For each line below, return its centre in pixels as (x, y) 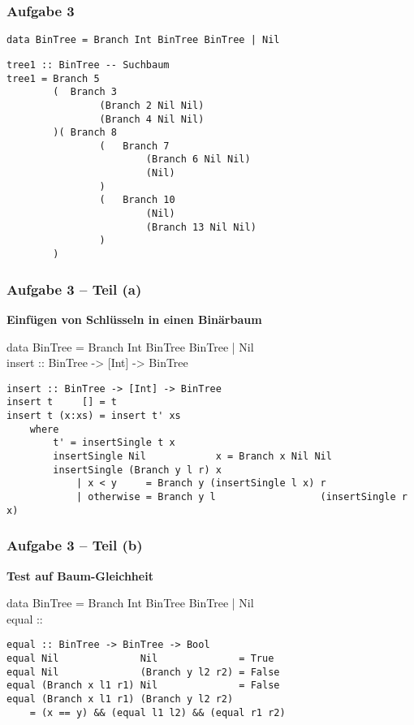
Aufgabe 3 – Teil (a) (74, 289)
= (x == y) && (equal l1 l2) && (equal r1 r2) (157, 712)
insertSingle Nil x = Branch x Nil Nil (192, 456)
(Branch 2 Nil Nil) (152, 105)
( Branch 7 (134, 146)
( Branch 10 (137, 200)
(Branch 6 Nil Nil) (198, 160)
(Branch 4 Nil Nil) (152, 119)
